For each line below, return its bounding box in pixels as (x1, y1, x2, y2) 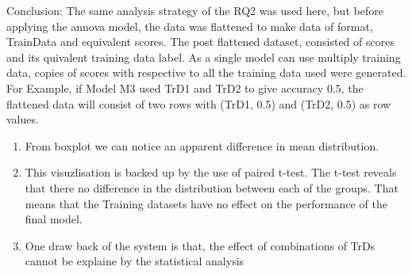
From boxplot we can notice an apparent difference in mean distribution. (25, 137, 379, 154)
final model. (25, 211, 83, 227)
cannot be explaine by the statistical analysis (25, 253, 245, 269)
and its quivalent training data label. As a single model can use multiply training (6, 48, 401, 65)
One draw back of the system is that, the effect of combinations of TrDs (25, 237, 375, 253)
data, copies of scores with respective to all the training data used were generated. (6, 64, 406, 81)
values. (6, 111, 39, 127)
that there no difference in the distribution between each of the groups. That (25, 179, 399, 196)
